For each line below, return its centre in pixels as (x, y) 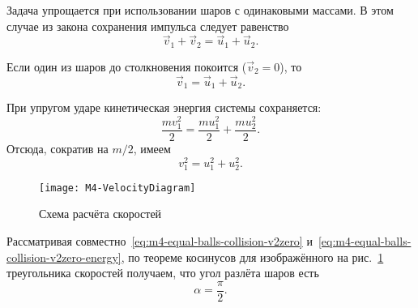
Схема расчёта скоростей (100, 214)
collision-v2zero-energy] (64, 257)
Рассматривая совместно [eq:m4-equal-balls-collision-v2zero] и (160, 241)
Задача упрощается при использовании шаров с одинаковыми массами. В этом (200, 10)
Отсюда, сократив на (58, 148)
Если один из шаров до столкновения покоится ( (127, 66)
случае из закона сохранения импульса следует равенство (148, 26)
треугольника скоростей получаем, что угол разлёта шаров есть (163, 273)
